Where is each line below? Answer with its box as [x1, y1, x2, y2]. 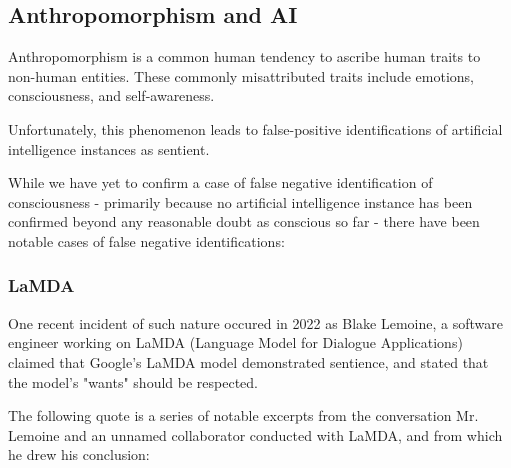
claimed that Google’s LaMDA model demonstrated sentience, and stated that [8, 351, 489, 372]
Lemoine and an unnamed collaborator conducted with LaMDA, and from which [8, 424, 503, 445]
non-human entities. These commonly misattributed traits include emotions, [8, 65, 474, 86]
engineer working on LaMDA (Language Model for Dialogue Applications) [8, 332, 463, 353]
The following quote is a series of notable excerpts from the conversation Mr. [8, 405, 479, 426]
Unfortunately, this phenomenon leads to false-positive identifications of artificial [8, 118, 503, 139]
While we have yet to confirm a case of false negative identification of [8, 172, 433, 193]
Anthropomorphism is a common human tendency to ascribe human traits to [8, 46, 481, 67]
